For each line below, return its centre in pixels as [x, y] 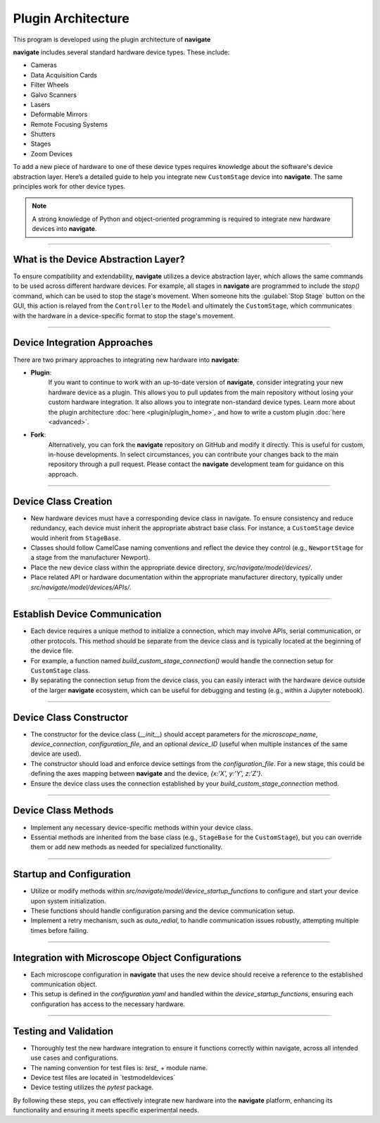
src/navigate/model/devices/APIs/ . [81, 587]
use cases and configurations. [75, 1058]
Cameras [44, 65]
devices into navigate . [64, 229]
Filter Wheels [50, 85]
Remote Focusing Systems [69, 124]
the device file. [52, 651]
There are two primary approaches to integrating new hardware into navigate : [126, 360]
